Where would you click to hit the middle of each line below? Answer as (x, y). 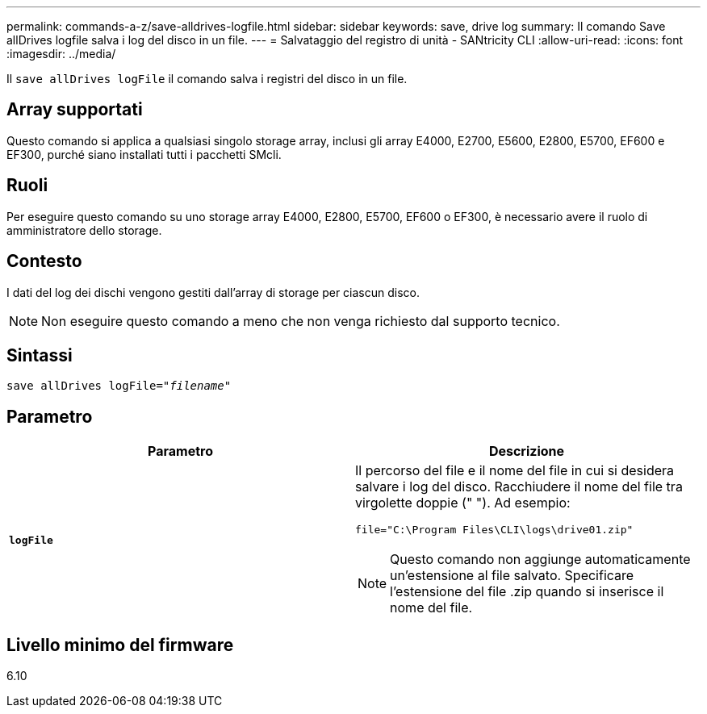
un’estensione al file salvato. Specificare (512, 576)
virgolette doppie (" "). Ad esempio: (463, 503)
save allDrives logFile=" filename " (119, 386)
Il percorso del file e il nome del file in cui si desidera (515, 471)
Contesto (44, 261)
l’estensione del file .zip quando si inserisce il (527, 592)
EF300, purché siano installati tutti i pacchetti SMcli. (144, 154)
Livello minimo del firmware (120, 645)
